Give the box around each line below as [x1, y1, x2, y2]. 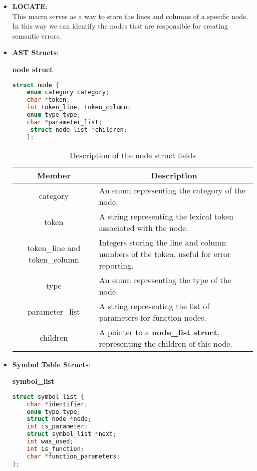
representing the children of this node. [99, 337, 232, 349]
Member [37, 169, 71, 181]
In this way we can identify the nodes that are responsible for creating [12, 21, 228, 31]
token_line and [27, 242, 81, 254]
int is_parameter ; [27, 423, 88, 430]
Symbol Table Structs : [12, 359, 91, 369]
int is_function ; [27, 445, 84, 452]
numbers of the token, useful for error [99, 248, 231, 260]
